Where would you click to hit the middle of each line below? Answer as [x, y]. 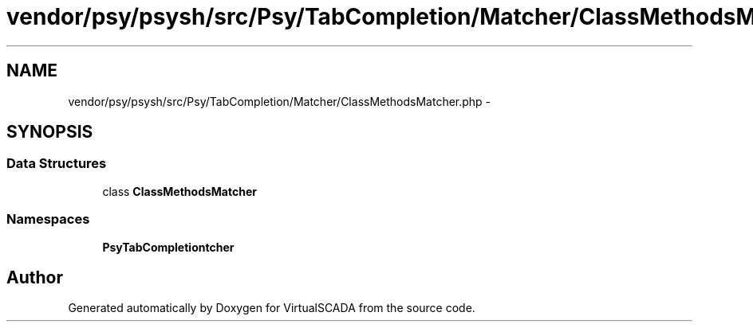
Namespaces [48, 219]
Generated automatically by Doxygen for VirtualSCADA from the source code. [272, 308]
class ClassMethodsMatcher [179, 191]
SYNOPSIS [50, 132]
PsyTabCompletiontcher [168, 247]
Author [35, 277]
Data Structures [57, 164]
